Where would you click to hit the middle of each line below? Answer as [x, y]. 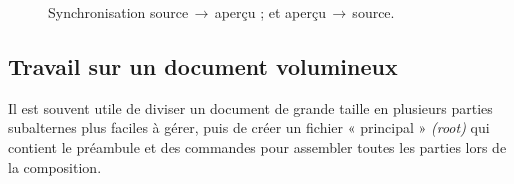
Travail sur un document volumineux [203, 65]
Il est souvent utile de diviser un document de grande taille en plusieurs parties [250, 107]
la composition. [55, 166]
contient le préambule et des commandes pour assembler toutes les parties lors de [257, 146]
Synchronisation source [118, 12]
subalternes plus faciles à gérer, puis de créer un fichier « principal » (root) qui [249, 127]
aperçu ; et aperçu [270, 12]
